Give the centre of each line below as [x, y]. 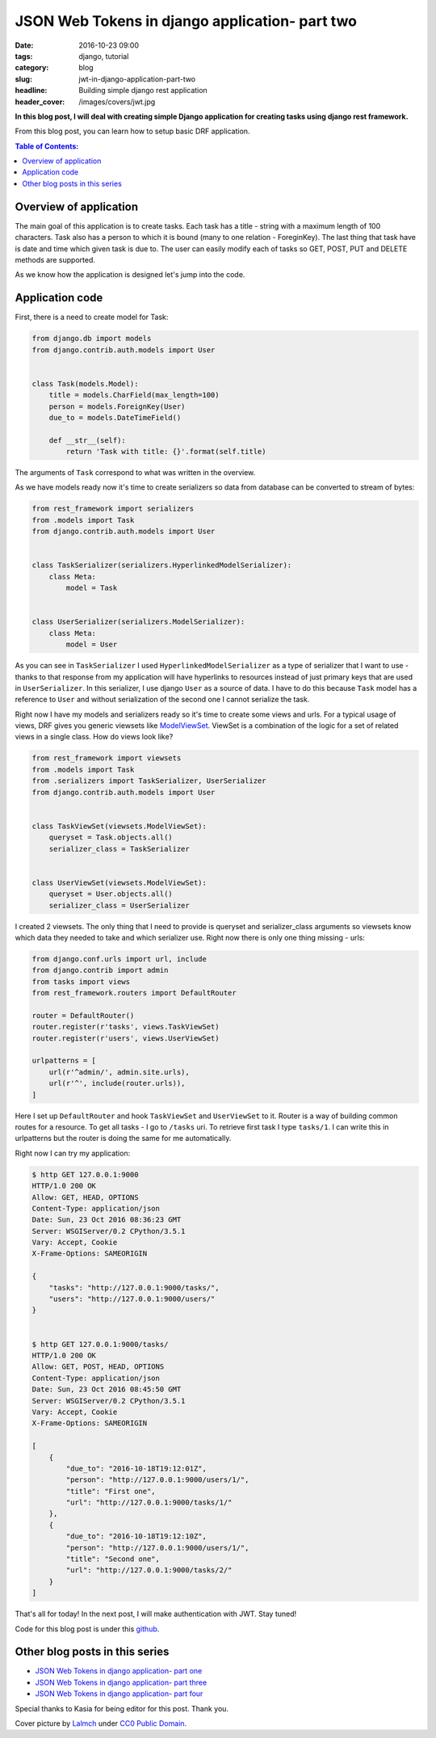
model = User [92, 645]
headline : [31, 90]
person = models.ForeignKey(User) [117, 406]
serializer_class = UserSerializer [119, 905]
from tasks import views [81, 981]
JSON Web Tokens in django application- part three [121, 1682]
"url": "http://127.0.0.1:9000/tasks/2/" [149, 1570]
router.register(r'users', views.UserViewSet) [126, 1038]
